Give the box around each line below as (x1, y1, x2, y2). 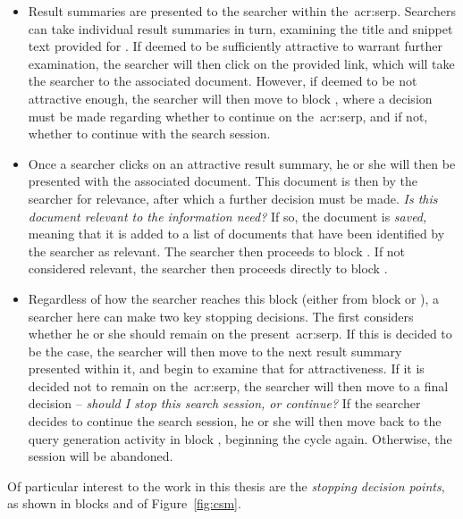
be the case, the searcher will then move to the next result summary (28, 341, 402, 360)
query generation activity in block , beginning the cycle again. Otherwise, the (28, 429, 452, 448)
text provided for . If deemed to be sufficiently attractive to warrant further (28, 37, 442, 55)
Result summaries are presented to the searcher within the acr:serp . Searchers (28, 2, 457, 20)
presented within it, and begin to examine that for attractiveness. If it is (28, 359, 425, 378)
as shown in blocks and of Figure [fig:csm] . (7, 494, 241, 513)
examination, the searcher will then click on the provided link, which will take (28, 54, 455, 72)
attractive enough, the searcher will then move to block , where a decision (28, 88, 433, 107)
